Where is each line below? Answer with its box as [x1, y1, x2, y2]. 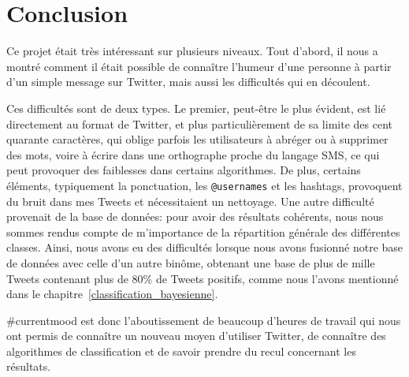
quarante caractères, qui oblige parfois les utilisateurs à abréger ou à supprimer [6, 131, 389, 147]
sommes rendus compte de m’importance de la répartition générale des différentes [6, 223, 400, 240]
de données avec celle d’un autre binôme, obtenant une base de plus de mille [6, 254, 375, 271]
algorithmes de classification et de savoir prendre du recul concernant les [6, 342, 356, 359]
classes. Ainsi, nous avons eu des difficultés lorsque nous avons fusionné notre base [6, 239, 403, 256]
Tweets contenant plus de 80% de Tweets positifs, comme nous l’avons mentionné [6, 270, 399, 286]
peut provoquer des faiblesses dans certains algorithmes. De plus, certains [6, 162, 361, 178]
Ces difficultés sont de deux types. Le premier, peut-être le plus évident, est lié [6, 99, 386, 116]
